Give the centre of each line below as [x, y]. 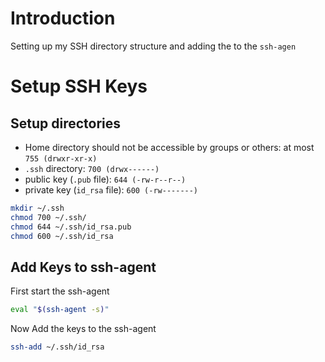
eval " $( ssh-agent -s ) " [60, 310]
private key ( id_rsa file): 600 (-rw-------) [111, 189]
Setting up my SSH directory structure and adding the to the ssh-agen [153, 46]
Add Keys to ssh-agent [83, 267]
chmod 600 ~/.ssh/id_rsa [62, 236]
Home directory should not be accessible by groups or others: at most [169, 147]
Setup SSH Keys [79, 86]
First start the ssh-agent [60, 291]
